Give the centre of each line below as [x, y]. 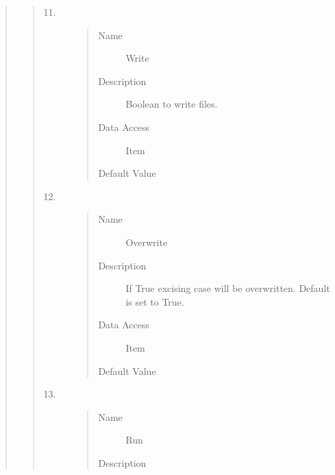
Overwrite [147, 242]
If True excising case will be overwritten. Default [228, 288]
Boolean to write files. [172, 104]
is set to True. [155, 301]
